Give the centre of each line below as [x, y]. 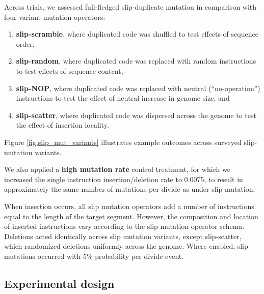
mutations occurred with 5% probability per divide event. [94, 256]
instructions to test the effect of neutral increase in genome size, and [123, 98]
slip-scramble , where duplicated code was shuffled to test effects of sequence [137, 34]
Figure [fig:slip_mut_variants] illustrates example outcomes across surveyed [123, 142]
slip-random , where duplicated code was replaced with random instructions [136, 61]
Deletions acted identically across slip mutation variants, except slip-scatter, [123, 236]
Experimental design [59, 283]
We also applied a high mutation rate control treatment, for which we [117, 169]
